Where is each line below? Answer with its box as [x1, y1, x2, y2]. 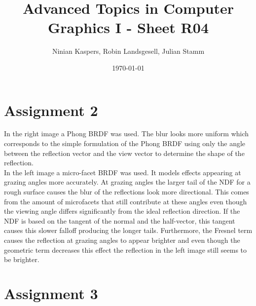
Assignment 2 [4, 100, 98, 120]
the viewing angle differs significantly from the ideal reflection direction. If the [4, 206, 240, 216]
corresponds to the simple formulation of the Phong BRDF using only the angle [4, 138, 246, 149]
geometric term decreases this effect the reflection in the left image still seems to [4, 244, 247, 255]
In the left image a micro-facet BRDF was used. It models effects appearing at [4, 167, 241, 177]
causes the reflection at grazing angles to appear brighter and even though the [4, 234, 240, 245]
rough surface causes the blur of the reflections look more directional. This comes [4, 187, 249, 196]
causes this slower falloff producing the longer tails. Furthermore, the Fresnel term [4, 225, 253, 235]
